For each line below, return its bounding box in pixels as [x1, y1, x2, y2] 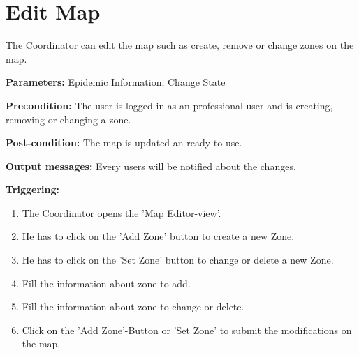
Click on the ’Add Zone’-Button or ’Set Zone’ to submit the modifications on [22, 322, 352, 337]
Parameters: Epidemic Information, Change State [6, 75, 226, 89]
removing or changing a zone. [6, 112, 131, 126]
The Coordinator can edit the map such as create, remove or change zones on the [6, 38, 354, 52]
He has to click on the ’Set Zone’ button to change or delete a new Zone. [22, 252, 334, 267]
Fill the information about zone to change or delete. [22, 299, 244, 314]
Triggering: [6, 182, 59, 197]
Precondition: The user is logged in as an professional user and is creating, [6, 98, 333, 112]
